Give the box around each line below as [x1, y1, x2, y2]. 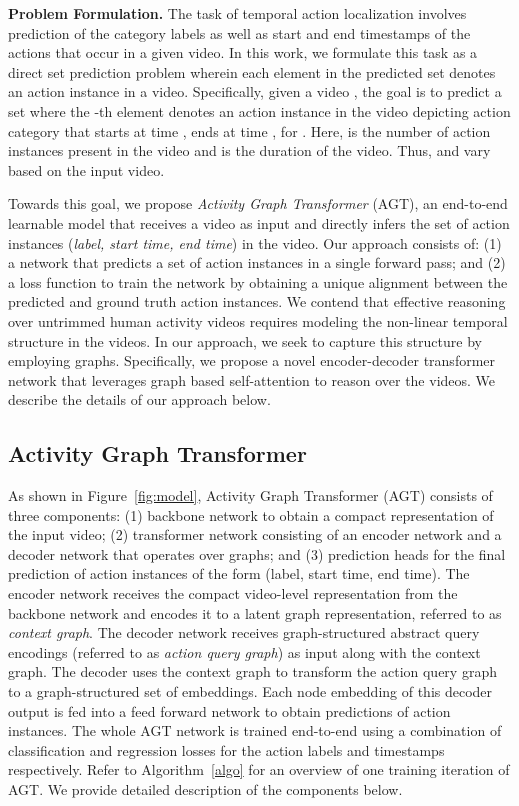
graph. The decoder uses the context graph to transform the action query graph [8, 661, 497, 682]
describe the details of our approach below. [8, 389, 271, 410]
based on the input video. [8, 159, 165, 180]
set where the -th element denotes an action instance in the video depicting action [8, 100, 511, 121]
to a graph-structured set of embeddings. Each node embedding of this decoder [8, 681, 493, 702]
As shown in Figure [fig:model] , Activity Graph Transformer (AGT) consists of [8, 485, 493, 506]
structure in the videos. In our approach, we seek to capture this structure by [8, 330, 482, 351]
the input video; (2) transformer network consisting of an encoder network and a [8, 524, 502, 545]
